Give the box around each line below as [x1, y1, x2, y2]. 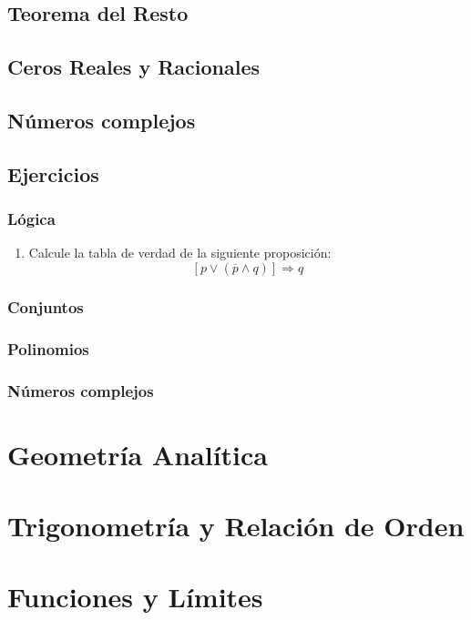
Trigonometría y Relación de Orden [7, 507, 465, 544]
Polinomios [7, 337, 89, 360]
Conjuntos [7, 295, 84, 318]
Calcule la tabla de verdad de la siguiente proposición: [28, 243, 332, 262]
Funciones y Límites [7, 578, 263, 615]
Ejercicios [7, 159, 99, 188]
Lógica [7, 208, 56, 230]
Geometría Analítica [7, 435, 268, 473]
